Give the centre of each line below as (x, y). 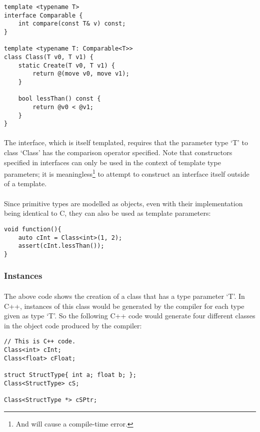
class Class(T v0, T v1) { (49, 57)
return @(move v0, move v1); (81, 74)
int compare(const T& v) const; (72, 24)
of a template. (25, 183)
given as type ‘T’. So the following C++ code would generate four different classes (130, 316)
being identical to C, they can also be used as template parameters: (107, 213)
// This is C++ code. (40, 342)
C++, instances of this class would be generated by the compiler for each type (124, 306)
